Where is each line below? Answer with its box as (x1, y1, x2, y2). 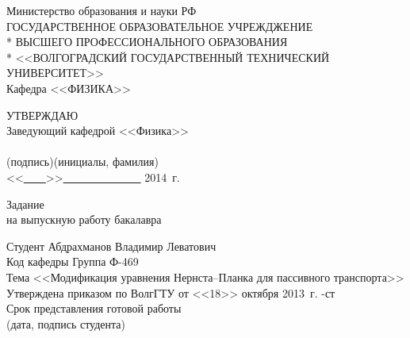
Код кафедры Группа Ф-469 (6, 253, 139, 270)
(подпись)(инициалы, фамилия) (6, 153, 159, 170)
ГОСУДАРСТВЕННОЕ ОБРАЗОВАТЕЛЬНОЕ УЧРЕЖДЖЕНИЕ (6, 17, 313, 34)
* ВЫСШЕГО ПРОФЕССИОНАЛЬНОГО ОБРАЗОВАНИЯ (6, 33, 288, 50)
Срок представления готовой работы (6, 300, 182, 317)
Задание (6, 195, 44, 212)
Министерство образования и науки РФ (6, 2, 197, 18)
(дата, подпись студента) (6, 315, 125, 332)
